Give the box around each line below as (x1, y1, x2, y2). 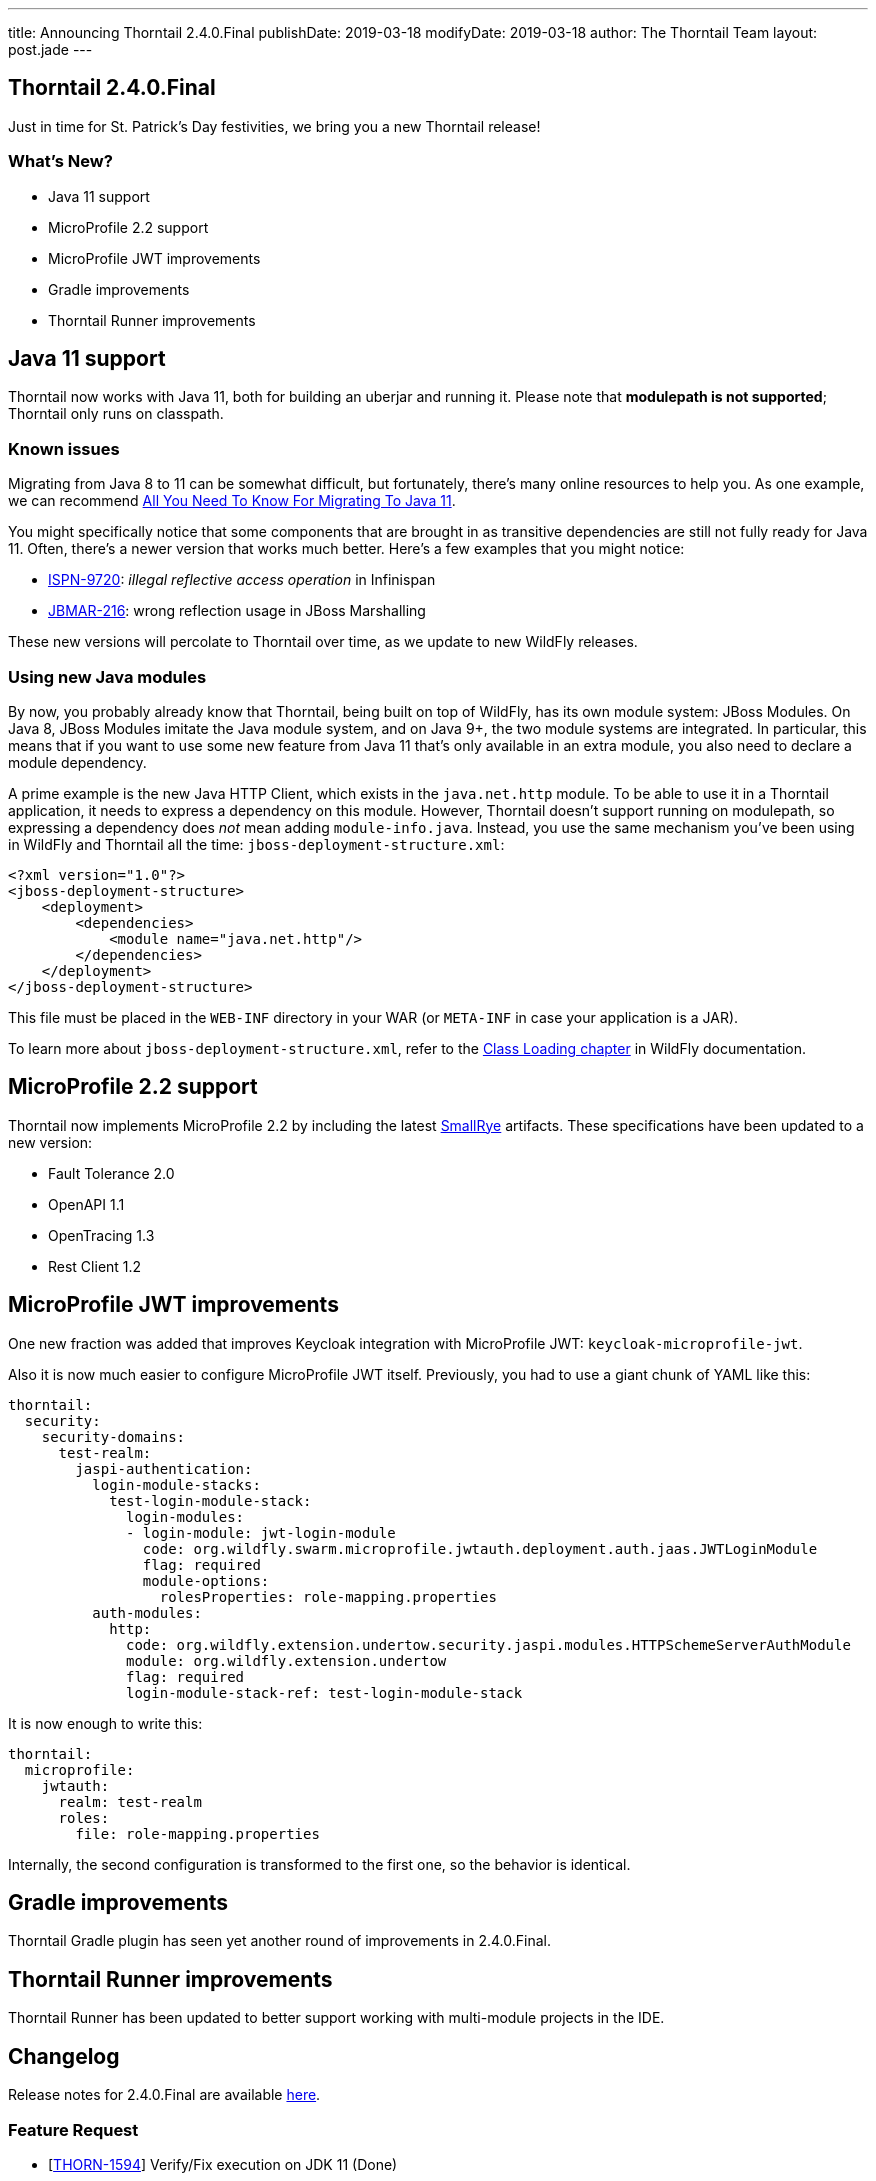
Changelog (8, 2043, 120, 2069)
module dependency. (8, 753, 147, 771)
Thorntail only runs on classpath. (8, 405, 224, 423)
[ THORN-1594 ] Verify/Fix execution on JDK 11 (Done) (48, 2155, 398, 2173)
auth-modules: (92, 1604, 202, 1621)
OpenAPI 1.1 (48, 1195, 125, 1213)
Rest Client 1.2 (48, 1257, 142, 1275)
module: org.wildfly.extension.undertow (126, 1652, 447, 1669)
